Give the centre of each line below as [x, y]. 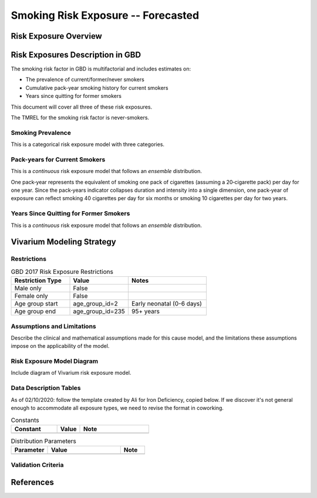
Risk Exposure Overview [56, 36]
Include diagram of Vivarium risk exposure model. [71, 373]
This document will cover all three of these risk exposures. [82, 107]
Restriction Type [38, 280]
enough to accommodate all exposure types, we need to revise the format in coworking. [117, 408]
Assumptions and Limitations [53, 326]
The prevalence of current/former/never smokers [85, 80]
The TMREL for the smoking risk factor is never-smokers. [80, 118]
